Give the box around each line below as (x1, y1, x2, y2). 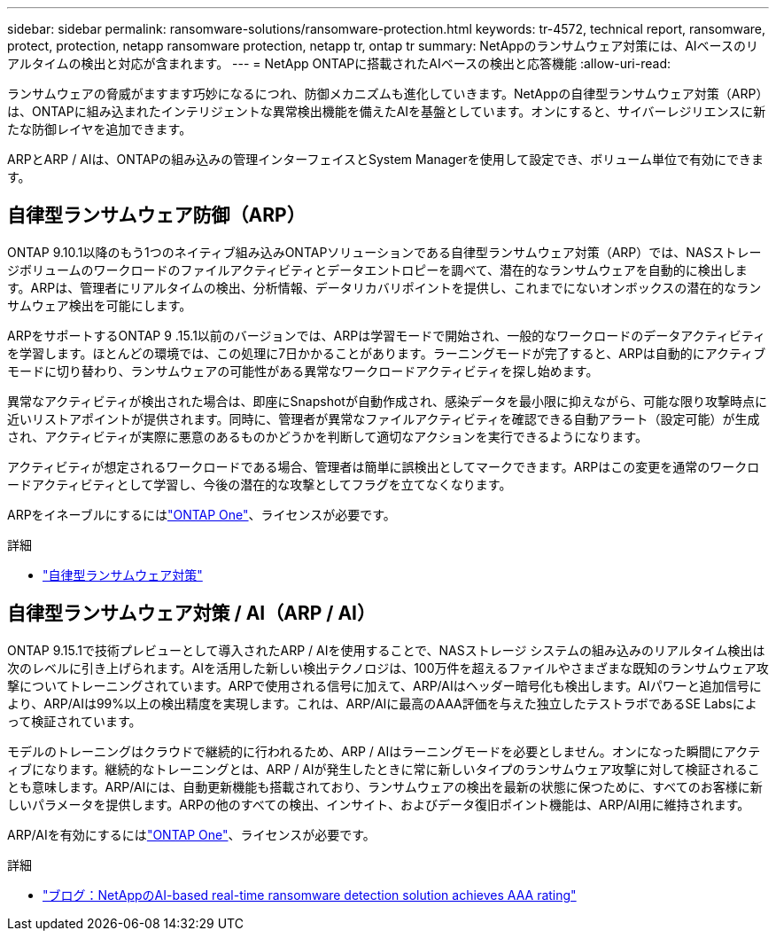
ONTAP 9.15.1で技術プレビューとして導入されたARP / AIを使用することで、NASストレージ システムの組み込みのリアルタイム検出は (7, 642, 765, 658)
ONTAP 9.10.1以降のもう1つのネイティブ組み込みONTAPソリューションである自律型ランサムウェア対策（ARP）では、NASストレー (7, 244, 762, 260)
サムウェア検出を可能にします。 (7, 297, 192, 313)
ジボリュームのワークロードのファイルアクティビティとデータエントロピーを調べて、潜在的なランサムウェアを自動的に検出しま (7, 262, 748, 277)
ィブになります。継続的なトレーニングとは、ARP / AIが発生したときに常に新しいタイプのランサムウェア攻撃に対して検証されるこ (7, 761, 760, 777)
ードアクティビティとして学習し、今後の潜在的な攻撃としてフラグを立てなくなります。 (7, 476, 512, 492)
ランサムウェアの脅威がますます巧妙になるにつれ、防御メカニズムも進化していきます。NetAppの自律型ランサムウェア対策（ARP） (7, 86, 769, 101)
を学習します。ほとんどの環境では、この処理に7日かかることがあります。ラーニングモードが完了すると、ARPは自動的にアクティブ (7, 345, 766, 361)
